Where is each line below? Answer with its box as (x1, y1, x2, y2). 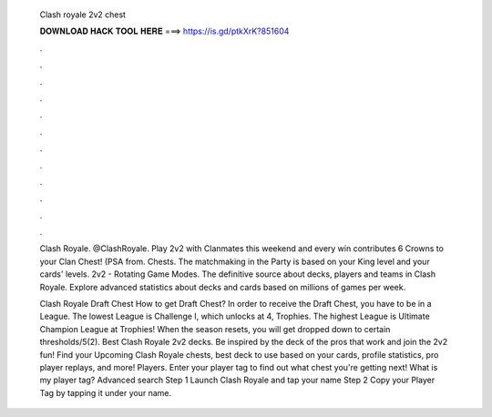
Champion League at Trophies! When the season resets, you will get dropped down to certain (39, 323, 391, 334)
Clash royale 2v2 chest (39, 9, 127, 20)
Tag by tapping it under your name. (39, 387, 172, 398)
